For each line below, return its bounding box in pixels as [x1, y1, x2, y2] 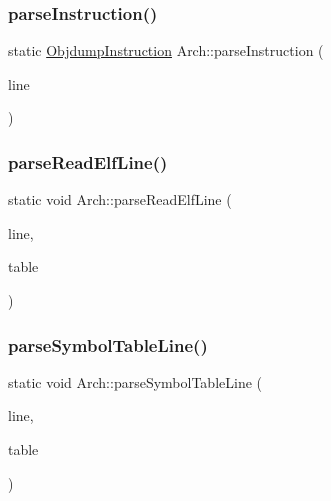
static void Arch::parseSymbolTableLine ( [8, 371, 263, 392]
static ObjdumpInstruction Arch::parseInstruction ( [8, 40, 324, 61]
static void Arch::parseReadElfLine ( [8, 189, 232, 210]
